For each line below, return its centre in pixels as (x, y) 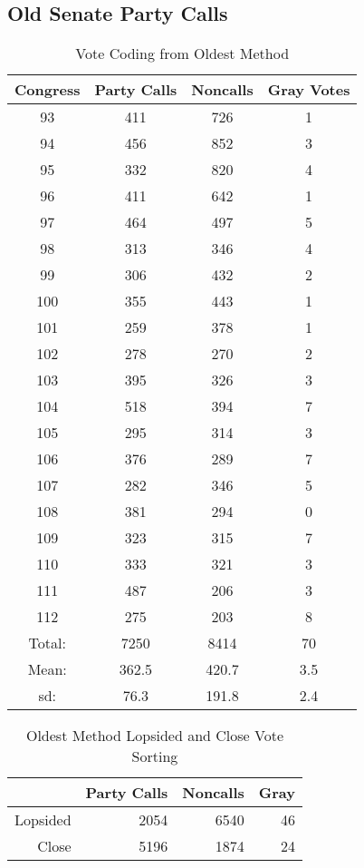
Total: (47, 643)
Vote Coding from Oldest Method (182, 54)
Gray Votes (309, 90)
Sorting (155, 756)
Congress (48, 90)
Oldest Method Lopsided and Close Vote (155, 736)
